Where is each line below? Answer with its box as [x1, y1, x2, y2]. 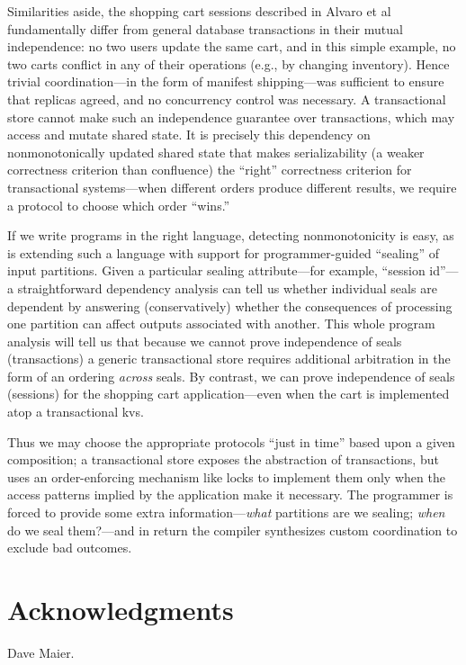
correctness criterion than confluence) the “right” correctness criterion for [7, 160, 412, 179]
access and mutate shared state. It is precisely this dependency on [7, 125, 371, 144]
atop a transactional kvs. [7, 402, 144, 421]
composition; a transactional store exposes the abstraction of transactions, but [7, 450, 439, 469]
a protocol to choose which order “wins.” [7, 195, 230, 214]
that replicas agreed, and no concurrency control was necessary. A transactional [7, 89, 446, 108]
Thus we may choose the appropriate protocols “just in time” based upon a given [7, 432, 455, 451]
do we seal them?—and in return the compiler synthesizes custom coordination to [7, 520, 458, 539]
